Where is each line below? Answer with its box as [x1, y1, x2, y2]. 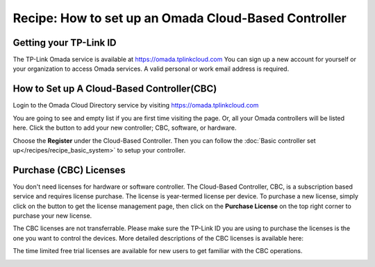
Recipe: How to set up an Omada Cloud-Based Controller [12, 10, 347, 26]
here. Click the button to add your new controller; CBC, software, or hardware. [12, 123, 237, 132]
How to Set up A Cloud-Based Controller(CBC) [12, 83, 217, 95]
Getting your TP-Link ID [12, 37, 117, 49]
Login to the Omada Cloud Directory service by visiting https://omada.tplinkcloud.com [12, 101, 259, 110]
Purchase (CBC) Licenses [12, 164, 126, 176]
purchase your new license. [12, 212, 92, 220]
